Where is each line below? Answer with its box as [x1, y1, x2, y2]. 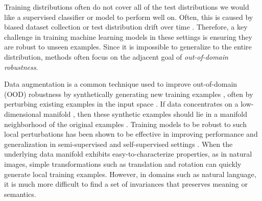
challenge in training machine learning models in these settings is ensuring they [4, 31, 252, 42]
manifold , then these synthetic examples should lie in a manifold [43, 108, 248, 119]
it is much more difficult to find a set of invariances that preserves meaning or [4, 179, 248, 189]
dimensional [4, 108, 41, 119]
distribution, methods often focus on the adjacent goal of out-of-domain [4, 51, 228, 62]
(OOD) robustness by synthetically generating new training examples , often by [4, 88, 253, 99]
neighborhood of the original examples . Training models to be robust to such [4, 118, 247, 129]
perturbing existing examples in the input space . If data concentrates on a [4, 98, 239, 109]
